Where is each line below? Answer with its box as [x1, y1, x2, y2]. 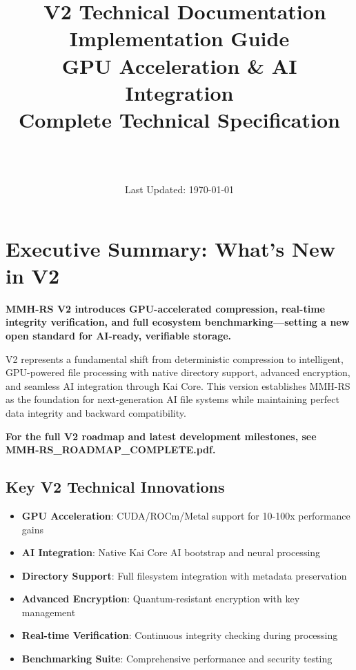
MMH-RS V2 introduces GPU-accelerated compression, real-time [6, 301, 325, 315]
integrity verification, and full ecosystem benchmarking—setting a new [6, 315, 350, 329]
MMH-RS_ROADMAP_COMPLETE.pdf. [6, 442, 216, 457]
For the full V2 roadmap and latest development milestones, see [6, 428, 317, 443]
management [21, 604, 76, 619]
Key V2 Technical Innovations [6, 476, 225, 497]
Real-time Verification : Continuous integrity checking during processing [21, 628, 338, 642]
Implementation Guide [69, 24, 290, 52]
